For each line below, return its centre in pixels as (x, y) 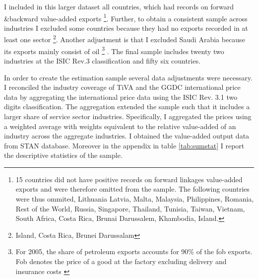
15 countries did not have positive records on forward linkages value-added (129, 179)
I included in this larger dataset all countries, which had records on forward (119, 6)
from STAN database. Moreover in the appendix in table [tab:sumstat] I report (124, 145)
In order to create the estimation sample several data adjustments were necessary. (128, 77)
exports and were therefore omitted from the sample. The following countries (132, 189)
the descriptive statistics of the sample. (63, 155)
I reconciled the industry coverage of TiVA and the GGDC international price (122, 87)
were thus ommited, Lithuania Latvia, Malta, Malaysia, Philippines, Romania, (135, 199)
